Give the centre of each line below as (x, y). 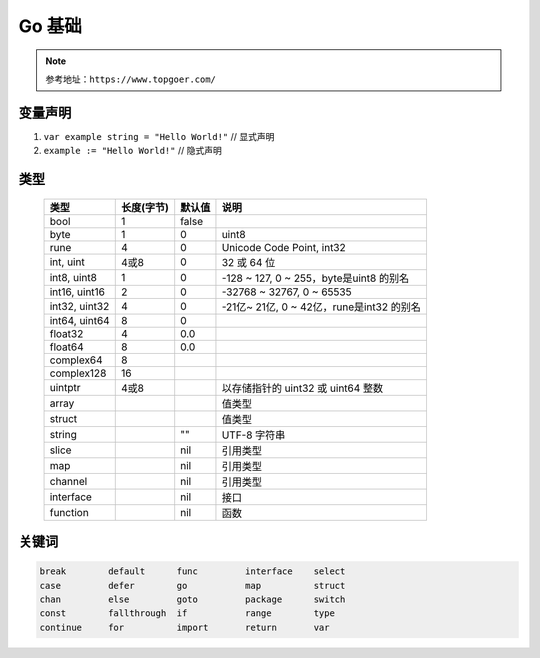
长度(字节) (144, 207)
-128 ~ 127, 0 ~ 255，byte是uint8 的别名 (315, 278)
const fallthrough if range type (187, 613)
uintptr (65, 387)
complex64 (76, 360)
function (69, 512)
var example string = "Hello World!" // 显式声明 (159, 136)
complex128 (78, 373)
